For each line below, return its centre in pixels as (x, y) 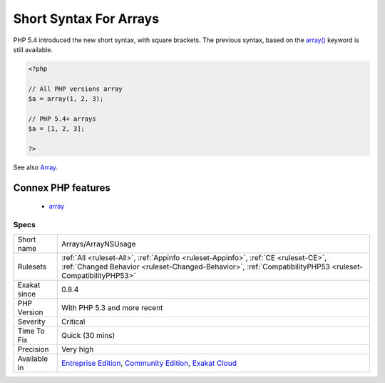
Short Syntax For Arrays (86, 19)
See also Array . (36, 167)
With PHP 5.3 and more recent (112, 307)
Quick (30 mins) (88, 335)
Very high (77, 349)
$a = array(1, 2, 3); (66, 99)
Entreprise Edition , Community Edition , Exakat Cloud (149, 363)
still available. (33, 49)
